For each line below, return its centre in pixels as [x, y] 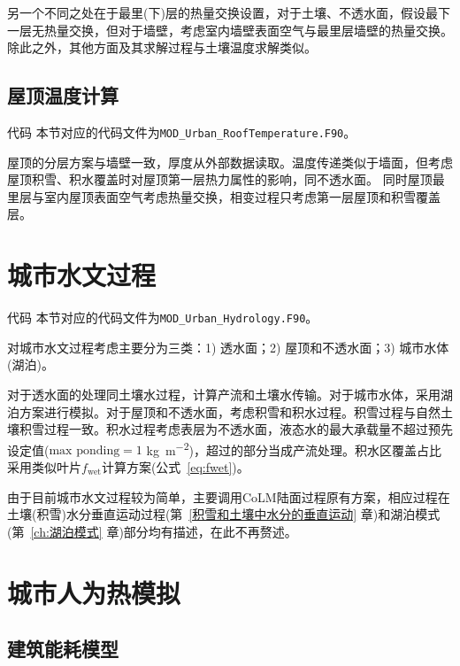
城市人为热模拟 [94, 592]
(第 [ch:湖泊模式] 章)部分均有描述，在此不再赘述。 [152, 531]
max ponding [84, 451]
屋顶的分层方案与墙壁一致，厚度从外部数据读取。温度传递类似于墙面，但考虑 [230, 162]
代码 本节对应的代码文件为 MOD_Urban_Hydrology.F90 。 [163, 318]
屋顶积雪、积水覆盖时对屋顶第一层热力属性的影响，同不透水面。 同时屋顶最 [226, 179]
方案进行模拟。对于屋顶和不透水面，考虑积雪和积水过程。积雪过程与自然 [230, 411]
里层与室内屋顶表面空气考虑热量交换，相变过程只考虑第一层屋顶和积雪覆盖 [224, 196]
